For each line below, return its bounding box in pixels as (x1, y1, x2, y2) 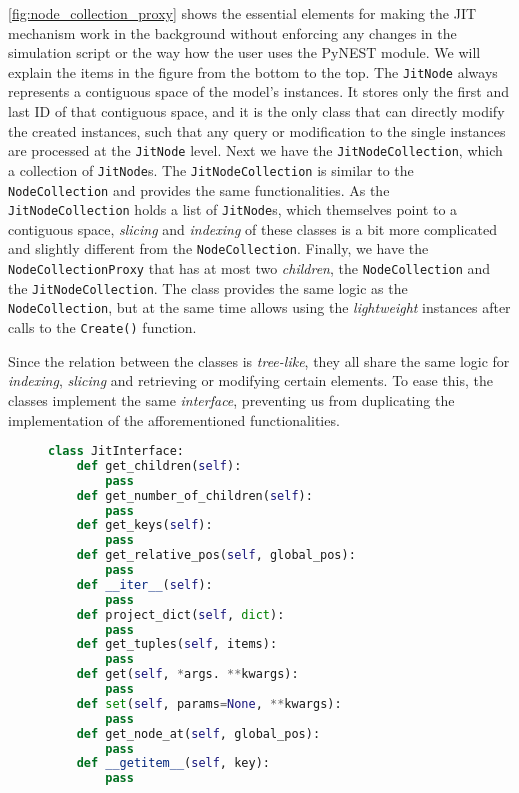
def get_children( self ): (76, 458, 242, 473)
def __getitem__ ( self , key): (76, 756, 270, 771)
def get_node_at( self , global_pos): (76, 726, 321, 741)
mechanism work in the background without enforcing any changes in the (8, 22, 457, 43)
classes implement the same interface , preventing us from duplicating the (8, 389, 455, 410)
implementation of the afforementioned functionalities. (8, 409, 340, 430)
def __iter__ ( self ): (76, 577, 213, 592)
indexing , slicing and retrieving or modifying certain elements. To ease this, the (8, 370, 494, 391)
